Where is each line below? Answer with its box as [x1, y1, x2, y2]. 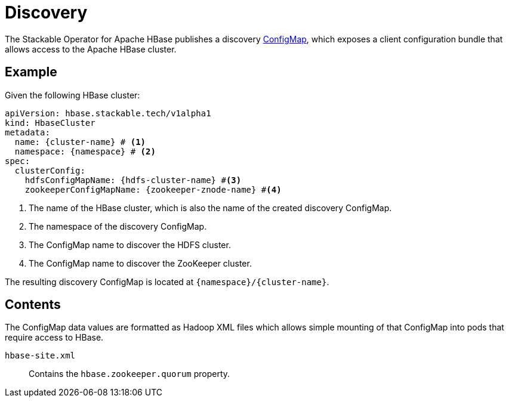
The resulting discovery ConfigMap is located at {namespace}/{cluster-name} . [5, 276, 329, 287]
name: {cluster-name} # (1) [14, 137, 146, 147]
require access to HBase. [5, 332, 104, 343]
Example [5, 64, 57, 80]
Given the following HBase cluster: [5, 89, 140, 100]
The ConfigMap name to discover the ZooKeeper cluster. [29, 258, 252, 268]
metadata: [5, 127, 50, 137]
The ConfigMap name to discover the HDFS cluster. [29, 239, 231, 250]
